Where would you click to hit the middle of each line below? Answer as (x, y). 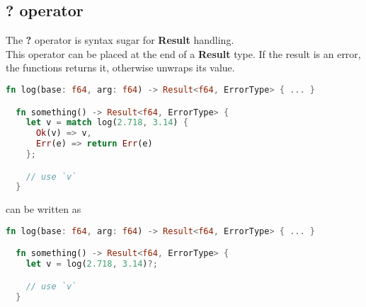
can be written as (44, 209)
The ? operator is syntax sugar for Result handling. (120, 40)
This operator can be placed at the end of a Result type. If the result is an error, (183, 53)
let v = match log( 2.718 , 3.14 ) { (107, 123)
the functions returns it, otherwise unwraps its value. (120, 68)
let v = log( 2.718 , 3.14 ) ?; (92, 264)
